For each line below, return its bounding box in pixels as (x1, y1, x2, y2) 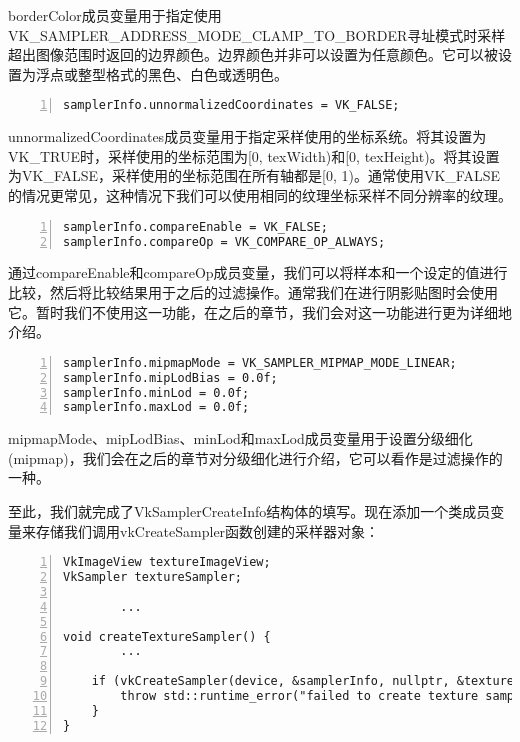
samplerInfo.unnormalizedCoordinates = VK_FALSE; (63, 98, 400, 113)
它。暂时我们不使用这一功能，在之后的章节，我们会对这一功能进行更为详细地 (8, 301, 512, 322)
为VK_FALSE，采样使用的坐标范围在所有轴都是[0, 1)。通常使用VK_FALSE (8, 165, 500, 186)
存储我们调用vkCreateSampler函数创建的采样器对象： (35, 520, 380, 541)
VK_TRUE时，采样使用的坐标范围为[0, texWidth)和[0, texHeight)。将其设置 (8, 145, 500, 166)
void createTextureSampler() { (63, 629, 271, 644)
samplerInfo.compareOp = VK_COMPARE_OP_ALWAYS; (63, 234, 386, 249)
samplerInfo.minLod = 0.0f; (63, 385, 250, 400)
